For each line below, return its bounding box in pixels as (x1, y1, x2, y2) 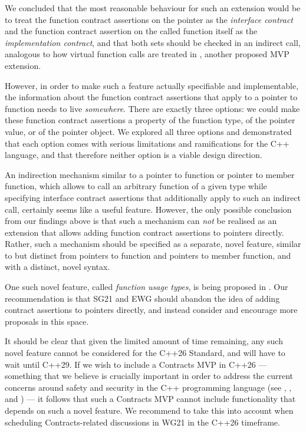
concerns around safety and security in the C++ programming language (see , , (5, 381, 292, 393)
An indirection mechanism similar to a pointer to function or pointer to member (5, 168, 295, 180)
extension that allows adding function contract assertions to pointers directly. (5, 226, 284, 238)
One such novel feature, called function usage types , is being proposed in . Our (5, 281, 288, 293)
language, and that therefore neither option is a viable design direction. (5, 149, 262, 161)
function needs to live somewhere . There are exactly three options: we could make (5, 102, 300, 114)
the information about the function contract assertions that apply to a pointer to (5, 91, 298, 103)
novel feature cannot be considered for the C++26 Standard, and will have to (5, 347, 285, 359)
